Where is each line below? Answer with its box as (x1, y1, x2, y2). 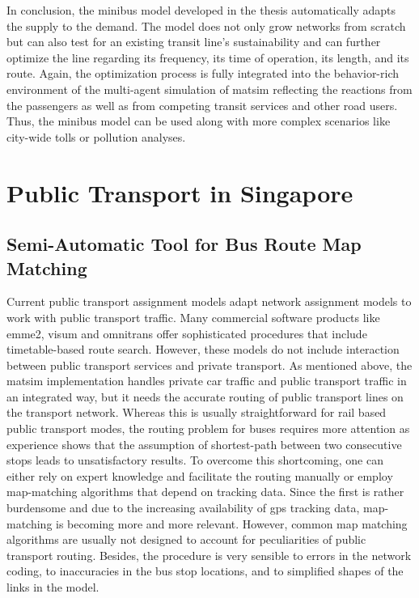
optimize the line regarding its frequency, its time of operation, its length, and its (6, 49, 409, 66)
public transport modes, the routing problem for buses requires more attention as (6, 420, 410, 437)
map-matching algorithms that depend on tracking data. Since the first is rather (6, 483, 404, 500)
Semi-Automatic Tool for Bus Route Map (6, 231, 362, 257)
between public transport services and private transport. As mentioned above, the (6, 356, 413, 373)
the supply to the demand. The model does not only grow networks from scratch (6, 17, 406, 34)
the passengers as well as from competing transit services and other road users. (6, 96, 398, 113)
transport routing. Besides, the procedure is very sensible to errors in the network (6, 546, 412, 563)
